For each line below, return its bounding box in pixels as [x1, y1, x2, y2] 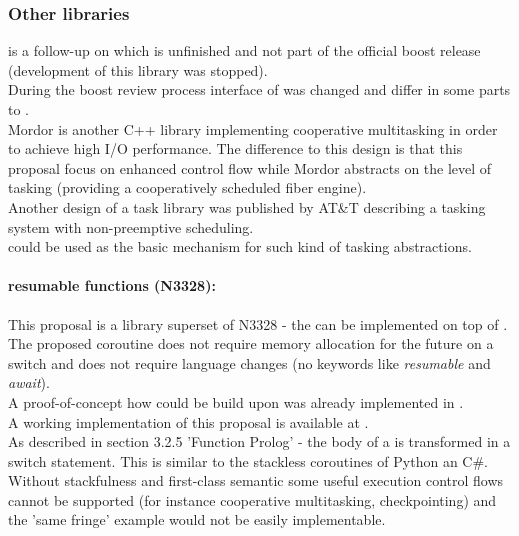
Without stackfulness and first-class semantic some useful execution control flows [8, 470, 504, 491]
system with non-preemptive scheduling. [8, 216, 254, 237]
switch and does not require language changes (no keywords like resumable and [8, 352, 491, 373]
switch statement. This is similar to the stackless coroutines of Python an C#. [8, 450, 489, 471]
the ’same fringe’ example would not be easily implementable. [8, 509, 386, 530]
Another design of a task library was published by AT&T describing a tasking [8, 196, 486, 217]
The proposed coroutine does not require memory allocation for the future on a [8, 333, 494, 354]
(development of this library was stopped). [8, 59, 268, 80]
